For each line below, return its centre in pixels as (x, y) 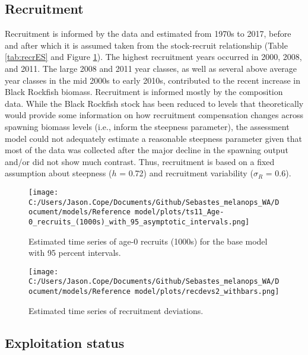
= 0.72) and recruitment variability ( (186, 173)
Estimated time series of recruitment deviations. (116, 310)
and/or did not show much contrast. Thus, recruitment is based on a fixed (140, 161)
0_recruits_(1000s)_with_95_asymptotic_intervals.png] (139, 222)
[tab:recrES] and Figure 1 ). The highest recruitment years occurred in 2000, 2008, (153, 57)
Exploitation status (65, 342)
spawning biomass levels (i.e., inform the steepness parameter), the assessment (147, 126)
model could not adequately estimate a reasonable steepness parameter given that (153, 138)
